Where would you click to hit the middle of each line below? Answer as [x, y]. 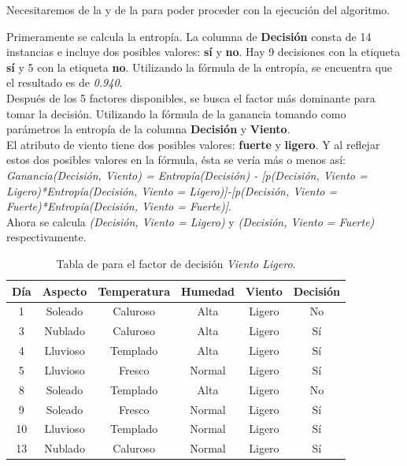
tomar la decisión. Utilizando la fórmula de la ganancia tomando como [176, 113]
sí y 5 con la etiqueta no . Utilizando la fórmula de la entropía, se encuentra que [200, 67]
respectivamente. [46, 237]
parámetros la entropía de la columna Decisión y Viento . [148, 129]
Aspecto [65, 291]
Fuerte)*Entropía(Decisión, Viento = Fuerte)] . [119, 206]
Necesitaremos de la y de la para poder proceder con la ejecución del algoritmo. [198, 9]
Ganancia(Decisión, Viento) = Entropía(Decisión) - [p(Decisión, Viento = [187, 175]
